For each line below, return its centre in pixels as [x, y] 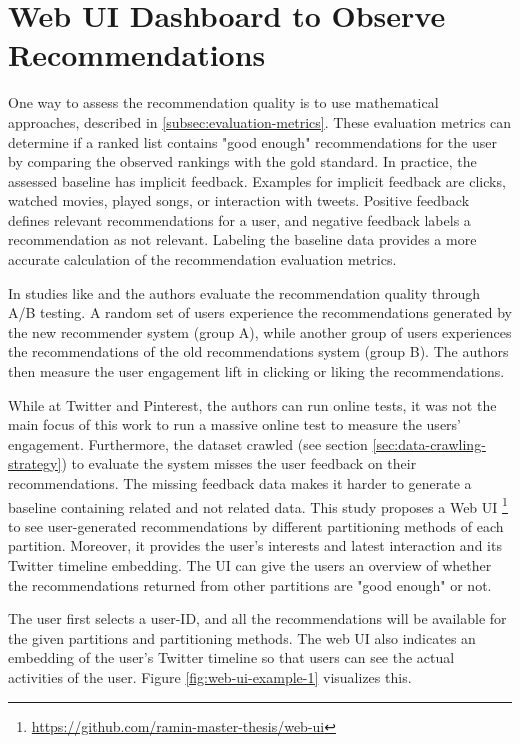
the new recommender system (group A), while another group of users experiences [260, 331]
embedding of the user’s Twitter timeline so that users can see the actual [231, 657]
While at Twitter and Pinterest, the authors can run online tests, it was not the [252, 404]
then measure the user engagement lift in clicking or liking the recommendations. [256, 371]
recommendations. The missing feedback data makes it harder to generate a [240, 483]
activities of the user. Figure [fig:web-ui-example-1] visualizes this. [210, 677]
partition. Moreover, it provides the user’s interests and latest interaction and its [255, 545]
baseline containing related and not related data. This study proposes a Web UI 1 [258, 505]
